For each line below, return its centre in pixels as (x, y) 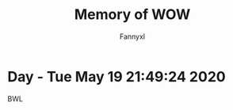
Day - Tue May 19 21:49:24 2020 (117, 76)
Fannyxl (132, 36)
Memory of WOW (132, 15)
